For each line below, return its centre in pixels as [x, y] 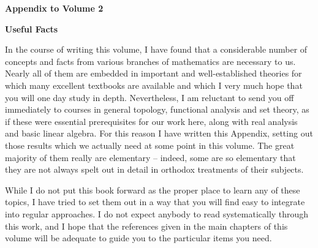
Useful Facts [32, 28]
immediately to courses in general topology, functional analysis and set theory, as [157, 109]
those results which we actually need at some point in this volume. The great [150, 145]
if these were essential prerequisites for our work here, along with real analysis [151, 121]
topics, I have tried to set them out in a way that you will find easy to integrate [155, 202]
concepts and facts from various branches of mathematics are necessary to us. [150, 61]
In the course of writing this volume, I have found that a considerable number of [156, 49]
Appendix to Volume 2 [54, 8]
